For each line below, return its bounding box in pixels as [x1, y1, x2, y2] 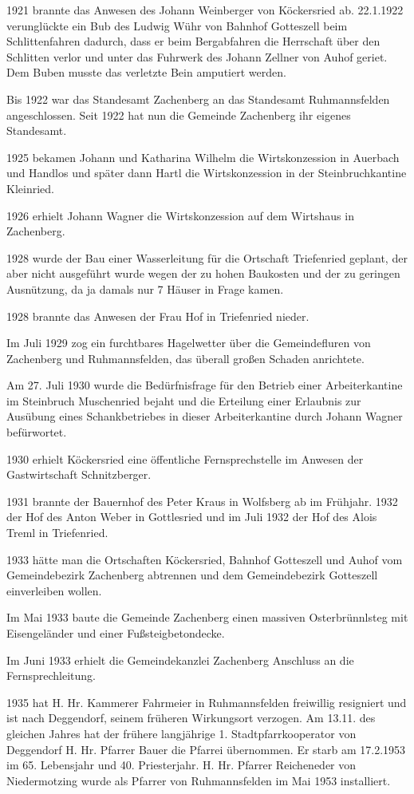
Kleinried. [6, 180, 54, 196]
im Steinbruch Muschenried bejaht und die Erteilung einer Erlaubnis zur [6, 392, 361, 409]
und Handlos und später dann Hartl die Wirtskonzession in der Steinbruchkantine [6, 164, 407, 181]
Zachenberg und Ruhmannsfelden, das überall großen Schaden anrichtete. [6, 350, 365, 366]
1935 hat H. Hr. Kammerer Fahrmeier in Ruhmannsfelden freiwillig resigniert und [6, 693, 407, 710]
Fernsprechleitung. [6, 667, 96, 684]
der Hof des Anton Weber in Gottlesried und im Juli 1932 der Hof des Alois [6, 508, 377, 525]
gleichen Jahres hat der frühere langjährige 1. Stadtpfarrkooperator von [6, 725, 357, 741]
